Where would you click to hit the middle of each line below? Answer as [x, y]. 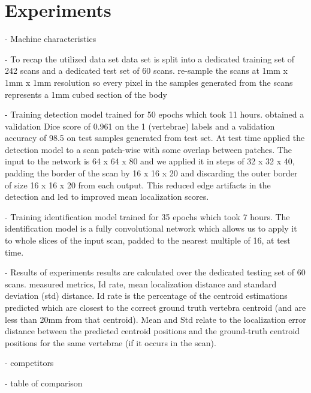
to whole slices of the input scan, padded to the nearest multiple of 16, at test [148, 240]
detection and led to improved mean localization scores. [107, 196]
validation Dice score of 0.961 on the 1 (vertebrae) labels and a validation [140, 126]
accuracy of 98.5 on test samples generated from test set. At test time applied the [155, 138]
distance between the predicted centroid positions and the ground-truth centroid [153, 331]
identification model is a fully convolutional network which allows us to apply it [151, 228]
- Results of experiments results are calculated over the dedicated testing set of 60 [155, 272]
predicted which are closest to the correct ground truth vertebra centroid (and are [155, 307]
